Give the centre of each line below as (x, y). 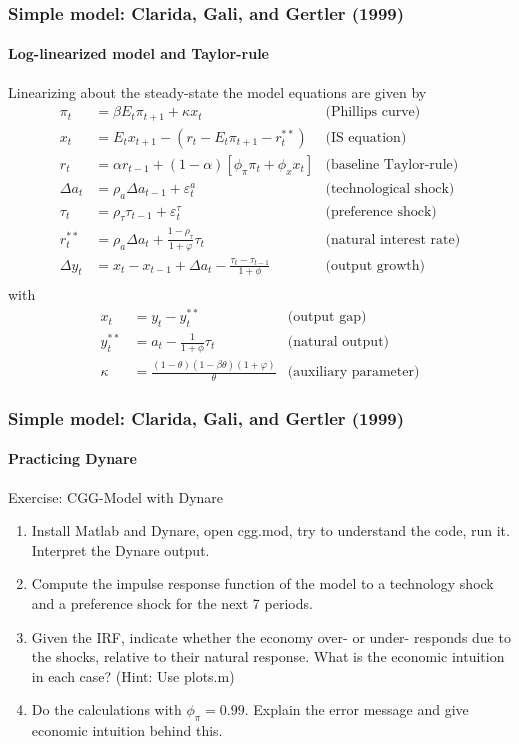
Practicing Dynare (72, 458)
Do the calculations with (106, 709)
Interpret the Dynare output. (120, 549)
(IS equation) (366, 137)
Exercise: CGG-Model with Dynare (116, 496)
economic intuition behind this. (127, 730)
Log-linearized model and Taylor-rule (138, 53)
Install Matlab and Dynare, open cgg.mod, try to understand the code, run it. (270, 530)
